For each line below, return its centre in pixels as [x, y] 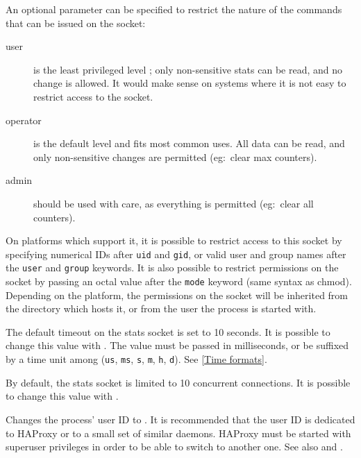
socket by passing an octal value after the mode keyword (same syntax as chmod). [179, 281]
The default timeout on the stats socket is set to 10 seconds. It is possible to [168, 331]
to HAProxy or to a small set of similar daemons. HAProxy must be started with [178, 433]
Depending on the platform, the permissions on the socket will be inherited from [177, 295]
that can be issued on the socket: [76, 23]
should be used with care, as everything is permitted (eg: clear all [174, 203]
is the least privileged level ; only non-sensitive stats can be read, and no [188, 69]
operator [24, 120]
